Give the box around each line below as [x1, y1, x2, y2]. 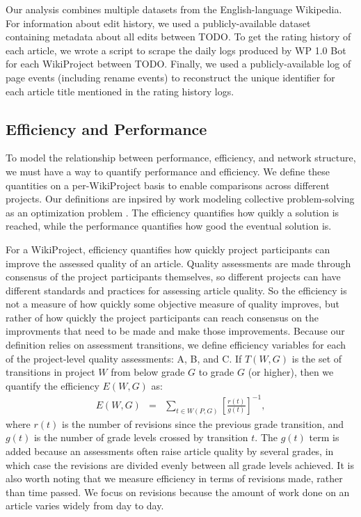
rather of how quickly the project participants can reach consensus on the [6, 310, 319, 324]
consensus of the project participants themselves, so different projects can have [6, 269, 341, 284]
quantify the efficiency [6, 378, 99, 392]
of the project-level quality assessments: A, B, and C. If [6, 351, 242, 365]
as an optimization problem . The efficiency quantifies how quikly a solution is [6, 205, 339, 219]
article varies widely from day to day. [6, 498, 164, 513]
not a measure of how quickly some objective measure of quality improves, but [6, 296, 339, 311]
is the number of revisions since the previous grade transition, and [62, 416, 344, 431]
